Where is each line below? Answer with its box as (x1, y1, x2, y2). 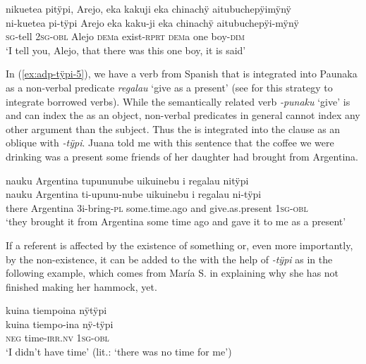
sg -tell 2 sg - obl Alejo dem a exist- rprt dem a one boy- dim (6, 29, 245, 44)
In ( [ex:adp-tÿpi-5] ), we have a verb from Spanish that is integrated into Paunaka (6, 66, 358, 81)
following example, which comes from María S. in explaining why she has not (6, 265, 339, 280)
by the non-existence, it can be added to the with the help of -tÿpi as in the (6, 251, 333, 266)
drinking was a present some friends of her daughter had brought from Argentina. (6, 149, 358, 163)
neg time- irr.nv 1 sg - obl (6, 330, 109, 345)
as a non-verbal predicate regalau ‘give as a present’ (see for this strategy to (6, 80, 333, 94)
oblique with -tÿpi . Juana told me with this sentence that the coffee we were (6, 135, 334, 150)
